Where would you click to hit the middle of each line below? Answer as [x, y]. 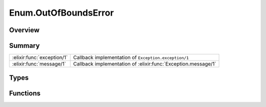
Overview [24, 30]
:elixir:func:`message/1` [39, 64]
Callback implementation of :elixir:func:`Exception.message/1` [145, 64]
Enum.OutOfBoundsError [62, 13]
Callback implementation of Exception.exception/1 [131, 58]
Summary [24, 46]
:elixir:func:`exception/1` [40, 58]
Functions [25, 93]
